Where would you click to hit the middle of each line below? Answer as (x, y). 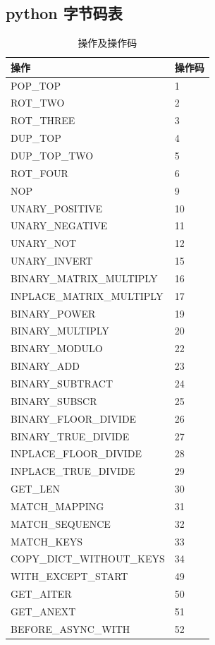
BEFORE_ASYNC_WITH (70, 628)
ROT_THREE (43, 120)
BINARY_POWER (53, 313)
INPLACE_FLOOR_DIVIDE (76, 453)
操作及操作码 (107, 43)
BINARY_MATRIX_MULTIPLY (84, 278)
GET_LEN (35, 489)
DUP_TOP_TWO (52, 156)
